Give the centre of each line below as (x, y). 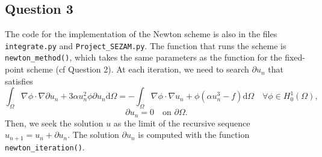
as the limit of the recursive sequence (182, 123)
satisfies (19, 81)
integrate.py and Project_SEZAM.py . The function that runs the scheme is (146, 45)
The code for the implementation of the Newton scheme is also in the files (141, 34)
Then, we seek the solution (54, 123)
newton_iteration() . (45, 147)
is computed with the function (194, 135)
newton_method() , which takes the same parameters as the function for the (144, 57)
